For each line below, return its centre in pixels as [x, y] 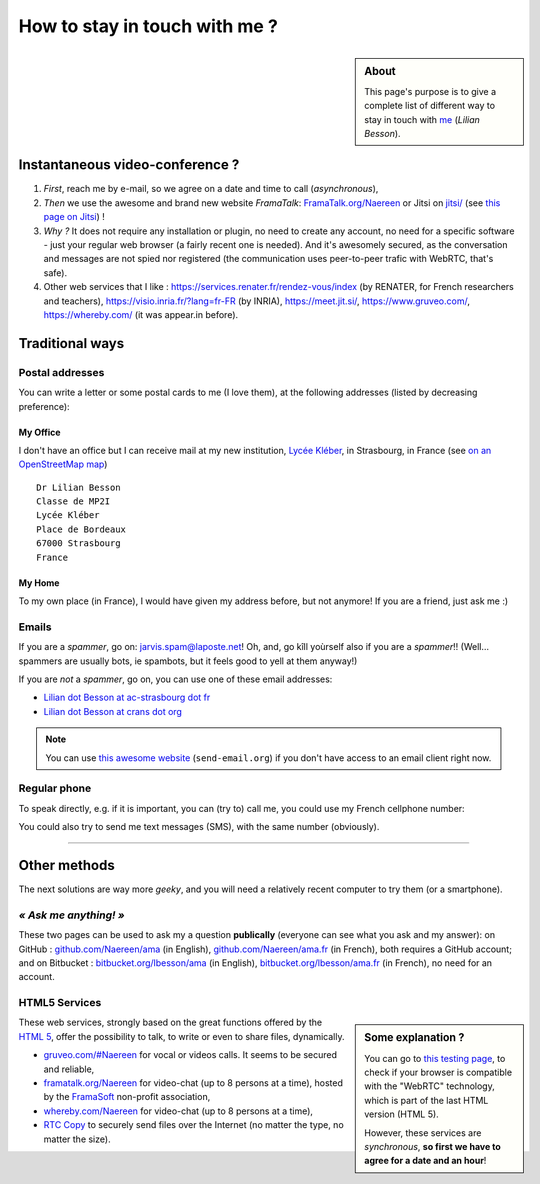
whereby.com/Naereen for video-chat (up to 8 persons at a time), [178, 1111]
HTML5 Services [60, 1003]
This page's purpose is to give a [430, 91]
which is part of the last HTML [426, 1100]
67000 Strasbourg [78, 543]
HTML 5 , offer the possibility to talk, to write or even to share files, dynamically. [181, 1036]
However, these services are [423, 1132]
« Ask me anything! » [71, 915]
